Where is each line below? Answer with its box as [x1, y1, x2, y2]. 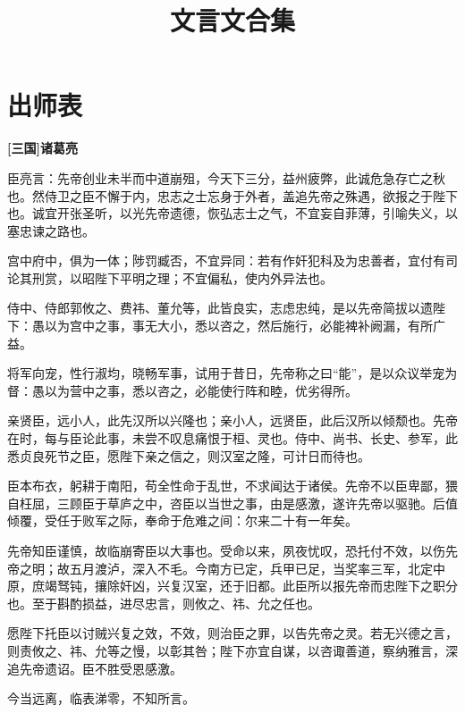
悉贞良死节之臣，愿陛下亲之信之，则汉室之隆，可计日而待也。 [7, 446, 370, 465]
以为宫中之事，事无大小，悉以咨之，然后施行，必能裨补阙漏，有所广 [44, 316, 445, 335]
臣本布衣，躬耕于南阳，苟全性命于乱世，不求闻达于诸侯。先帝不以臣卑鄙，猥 [7, 476, 458, 495]
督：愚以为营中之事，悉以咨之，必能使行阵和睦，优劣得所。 [7, 381, 358, 399]
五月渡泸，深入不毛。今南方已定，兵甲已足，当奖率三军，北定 [69, 558, 433, 577]
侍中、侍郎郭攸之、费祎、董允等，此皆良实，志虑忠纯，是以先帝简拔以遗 [7, 298, 433, 317]
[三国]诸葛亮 [7, 138, 78, 157]
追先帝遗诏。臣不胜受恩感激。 [7, 658, 182, 677]
